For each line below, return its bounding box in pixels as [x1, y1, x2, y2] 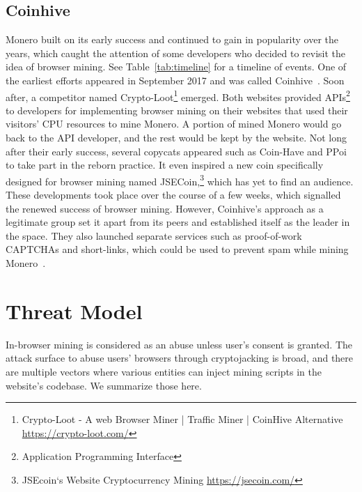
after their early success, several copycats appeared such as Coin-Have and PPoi [6, 144, 347, 158]
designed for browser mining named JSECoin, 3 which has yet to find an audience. [6, 171, 354, 188]
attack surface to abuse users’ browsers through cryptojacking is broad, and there [6, 351, 354, 365]
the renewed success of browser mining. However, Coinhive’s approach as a [6, 201, 324, 215]
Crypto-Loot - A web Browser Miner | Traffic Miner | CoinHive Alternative [22, 412, 343, 426]
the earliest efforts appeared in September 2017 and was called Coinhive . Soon [6, 72, 345, 87]
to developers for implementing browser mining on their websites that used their [6, 102, 348, 117]
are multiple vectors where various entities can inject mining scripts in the [6, 364, 322, 378]
